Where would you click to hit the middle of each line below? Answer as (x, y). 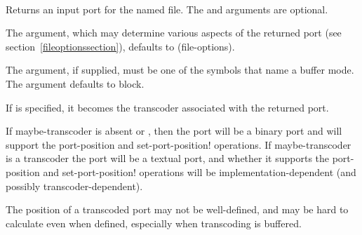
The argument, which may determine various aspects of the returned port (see (174, 33)
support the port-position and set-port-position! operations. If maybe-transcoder (179, 144)
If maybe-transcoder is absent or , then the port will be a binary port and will (174, 131)
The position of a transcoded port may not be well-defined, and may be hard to (177, 209)
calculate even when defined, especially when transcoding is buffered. (154, 223)
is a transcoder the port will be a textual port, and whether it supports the (168, 158)
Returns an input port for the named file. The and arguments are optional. (167, 9)
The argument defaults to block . (75, 83)
